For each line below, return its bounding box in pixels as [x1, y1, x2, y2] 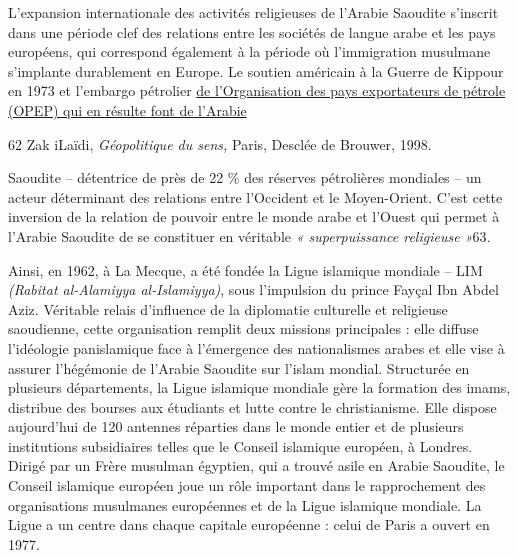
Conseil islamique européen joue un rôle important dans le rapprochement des [8, 475, 486, 496]
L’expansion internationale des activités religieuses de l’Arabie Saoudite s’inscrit [8, 2, 499, 22]
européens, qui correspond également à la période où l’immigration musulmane [8, 41, 491, 62]
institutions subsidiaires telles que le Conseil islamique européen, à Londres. [8, 435, 473, 456]
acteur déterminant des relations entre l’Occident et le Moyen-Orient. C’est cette [8, 186, 503, 207]
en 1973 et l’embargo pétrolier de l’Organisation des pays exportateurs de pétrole [8, 80, 506, 101]
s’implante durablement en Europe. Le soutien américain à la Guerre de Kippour [8, 60, 504, 81]
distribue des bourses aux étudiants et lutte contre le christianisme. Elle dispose [8, 396, 497, 417]
